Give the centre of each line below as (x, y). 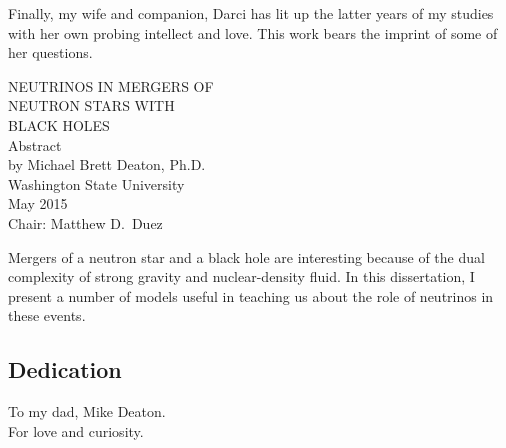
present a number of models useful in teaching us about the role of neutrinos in (251, 295)
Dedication (65, 369)
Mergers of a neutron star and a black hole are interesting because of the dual (246, 256)
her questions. (50, 52)
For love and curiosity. (76, 430)
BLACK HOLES (59, 124)
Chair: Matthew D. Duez (85, 222)
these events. (47, 315)
